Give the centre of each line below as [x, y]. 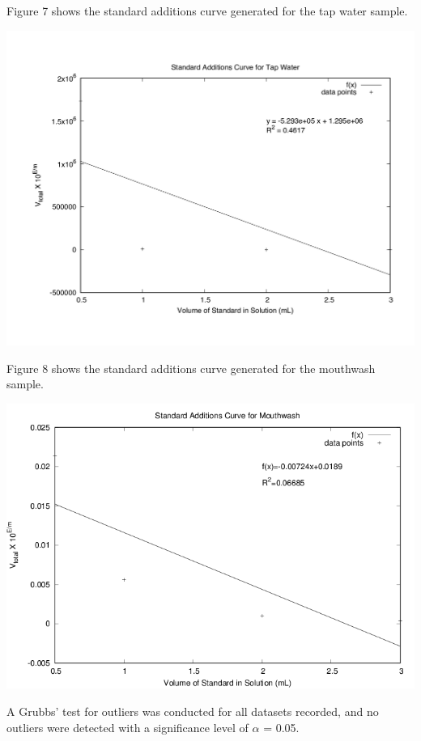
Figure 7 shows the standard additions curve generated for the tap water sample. [207, 11]
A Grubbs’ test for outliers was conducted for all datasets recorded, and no [193, 711]
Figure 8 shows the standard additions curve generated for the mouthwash [191, 368]
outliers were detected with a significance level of [128, 727]
